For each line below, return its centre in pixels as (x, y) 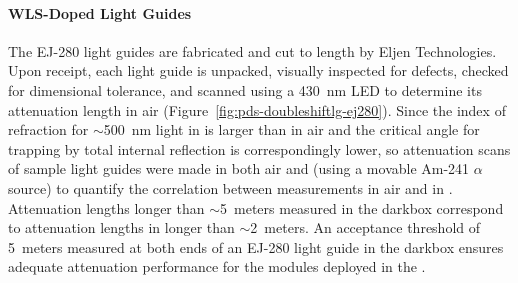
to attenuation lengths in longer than (121, 227)
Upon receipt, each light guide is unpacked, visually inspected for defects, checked (258, 70)
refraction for (48, 129)
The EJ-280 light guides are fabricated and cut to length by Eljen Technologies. (252, 50)
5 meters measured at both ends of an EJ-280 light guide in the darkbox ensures (256, 246)
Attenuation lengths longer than (106, 207)
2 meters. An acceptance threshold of (365, 227)
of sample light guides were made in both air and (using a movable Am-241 (239, 168)
